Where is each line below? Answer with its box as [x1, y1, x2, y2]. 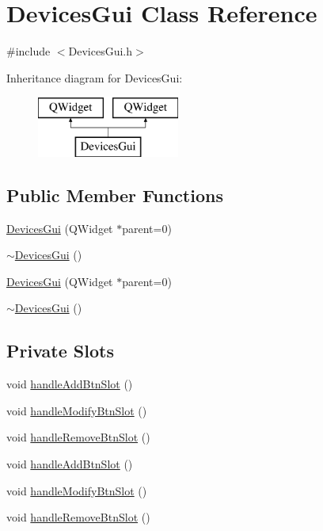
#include [6, 43, 51, 59]
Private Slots [6, 338, 114, 363]
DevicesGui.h [68, 43, 133, 59]
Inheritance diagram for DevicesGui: [6, 69, 183, 86]
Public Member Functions [6, 182, 223, 207]
